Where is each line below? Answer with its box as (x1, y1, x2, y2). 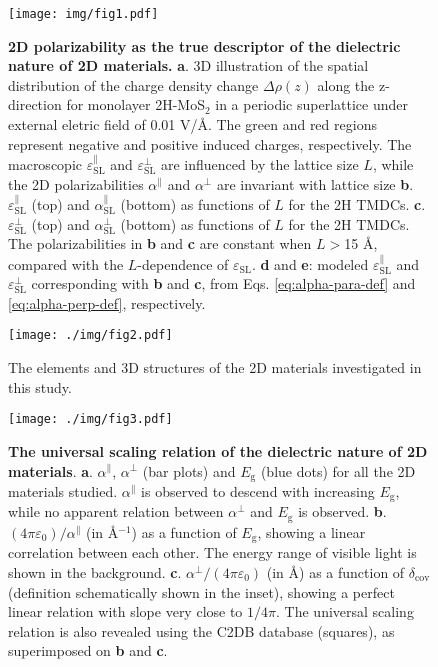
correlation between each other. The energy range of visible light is (8, 542, 417, 563)
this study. (8, 376, 72, 397)
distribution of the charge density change (8, 74, 259, 95)
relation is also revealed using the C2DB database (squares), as (8, 620, 395, 641)
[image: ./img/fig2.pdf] (8, 328, 173, 343)
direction (8, 94, 62, 115)
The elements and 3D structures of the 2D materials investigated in (8, 357, 422, 378)
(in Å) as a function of (266, 561, 405, 582)
